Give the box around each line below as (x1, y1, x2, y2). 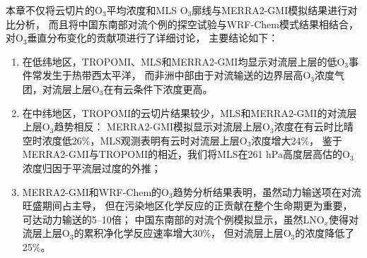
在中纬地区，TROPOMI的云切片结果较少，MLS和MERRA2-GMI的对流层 (22, 105, 357, 120)
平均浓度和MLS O (106, 3, 188, 17)
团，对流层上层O (22, 81, 100, 96)
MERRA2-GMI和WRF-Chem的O (22, 184, 169, 199)
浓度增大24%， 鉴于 (251, 133, 342, 147)
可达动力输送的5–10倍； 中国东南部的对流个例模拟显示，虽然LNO (22, 211, 325, 226)
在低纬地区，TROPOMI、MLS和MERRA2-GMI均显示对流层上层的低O (22, 54, 345, 68)
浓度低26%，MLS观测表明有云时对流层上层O (42, 133, 247, 147)
